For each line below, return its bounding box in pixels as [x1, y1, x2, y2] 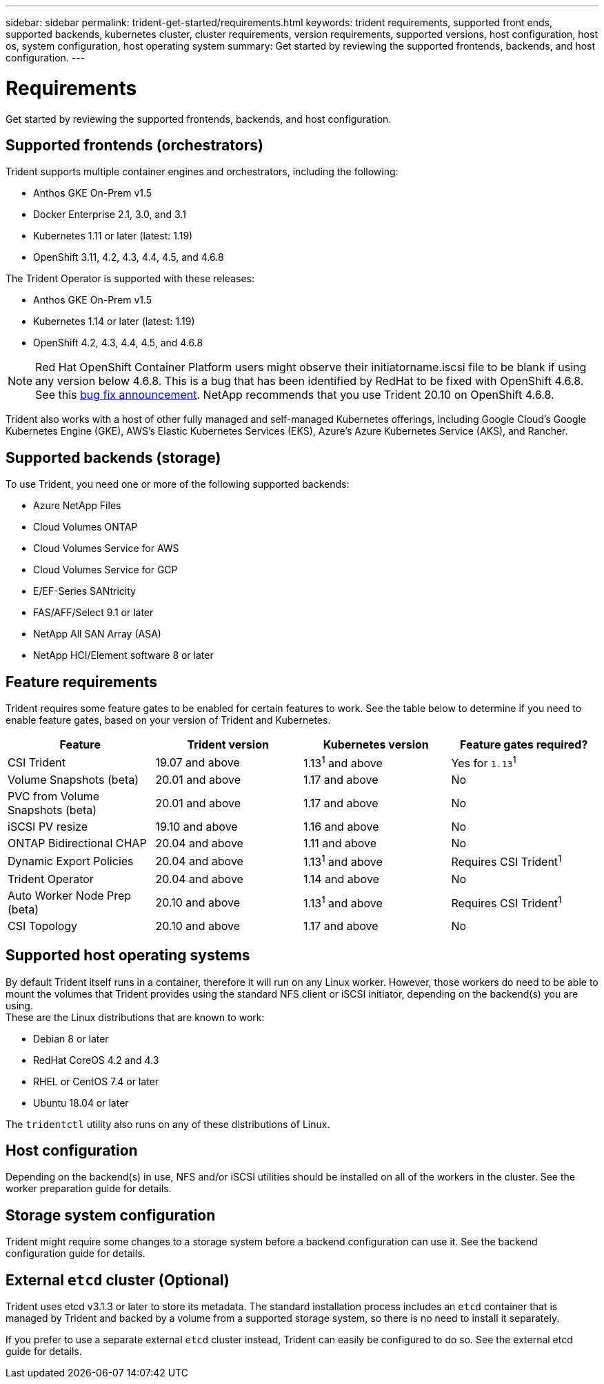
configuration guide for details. [6, 1247, 145, 1260]
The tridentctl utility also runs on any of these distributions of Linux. [6, 1118, 330, 1130]
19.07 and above [155, 755, 240, 769]
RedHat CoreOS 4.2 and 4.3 [33, 1054, 159, 1066]
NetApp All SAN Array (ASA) [33, 628, 161, 640]
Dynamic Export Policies [8, 854, 134, 869]
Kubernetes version [323, 738, 429, 752]
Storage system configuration [6, 1206, 216, 1224]
